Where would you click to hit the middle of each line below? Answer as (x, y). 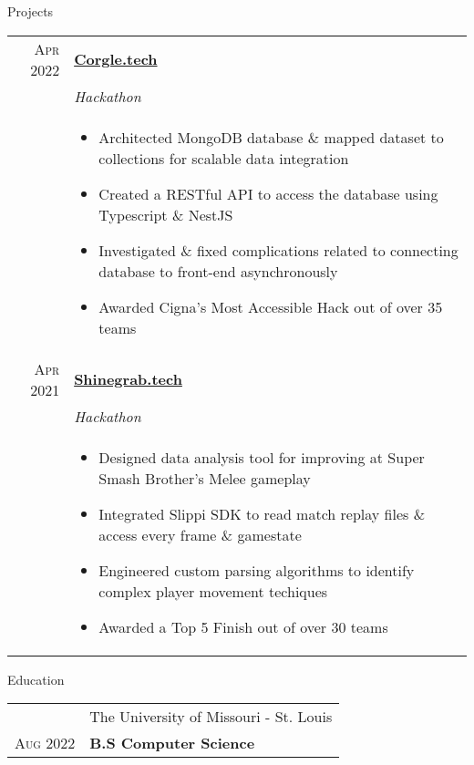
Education (36, 679)
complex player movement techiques (213, 591)
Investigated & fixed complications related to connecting (278, 250)
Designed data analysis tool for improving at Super (262, 457)
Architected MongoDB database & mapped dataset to (271, 137)
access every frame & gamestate (200, 534)
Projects (31, 11)
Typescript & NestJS (166, 214)
